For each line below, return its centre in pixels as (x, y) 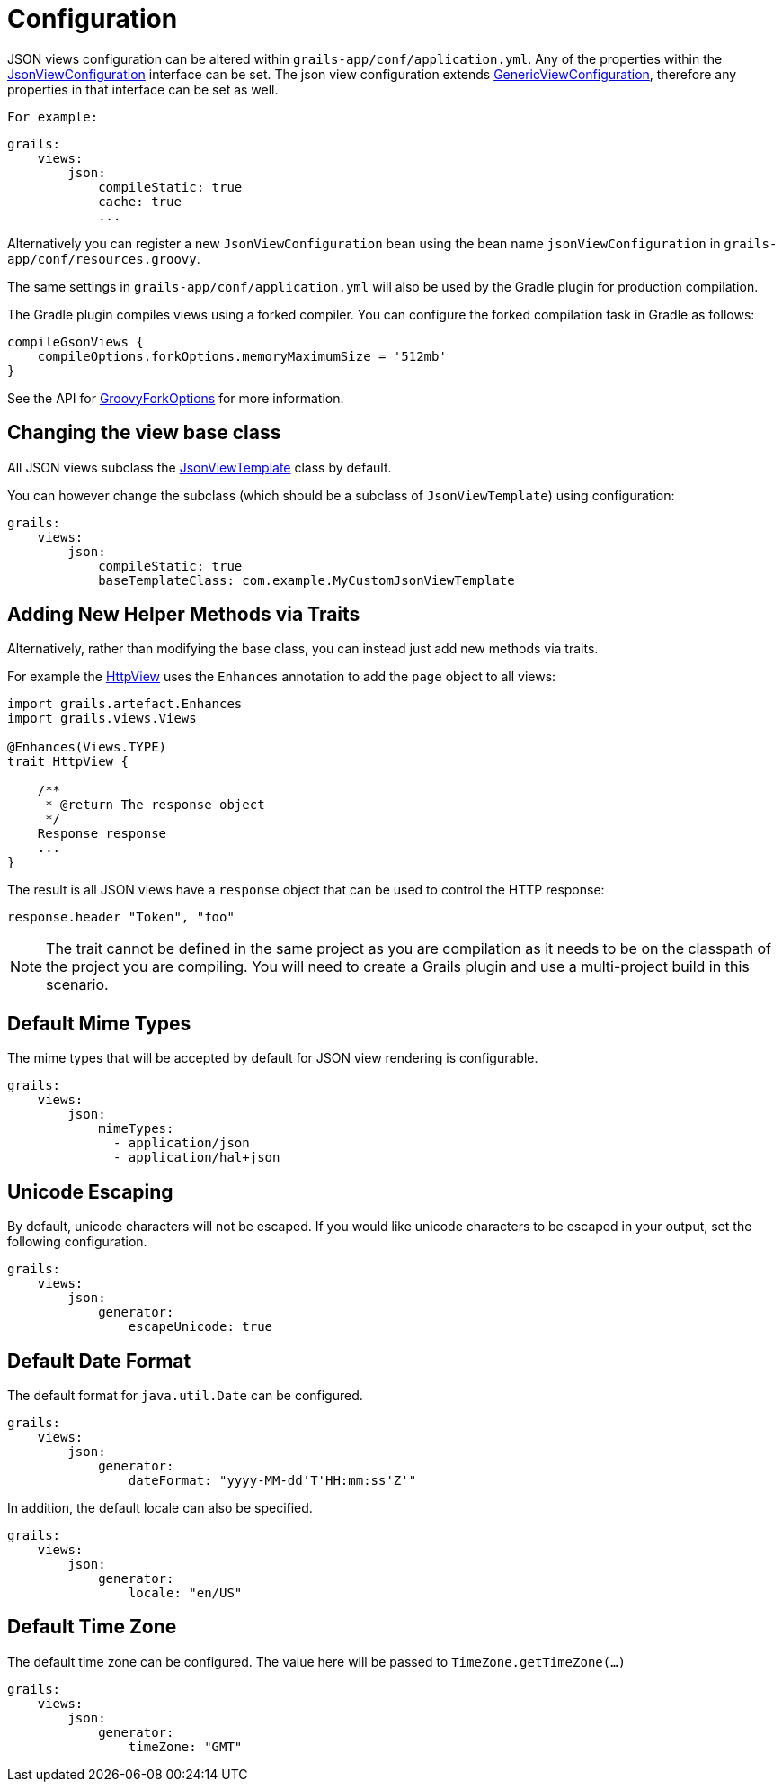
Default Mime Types (99, 1023)
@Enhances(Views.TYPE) (87, 747)
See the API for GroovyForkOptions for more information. (176, 398)
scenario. (77, 985)
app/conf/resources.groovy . (104, 258)
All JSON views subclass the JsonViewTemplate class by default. (200, 467)
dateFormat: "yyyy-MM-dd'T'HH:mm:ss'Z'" (272, 1480)
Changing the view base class (144, 433)
